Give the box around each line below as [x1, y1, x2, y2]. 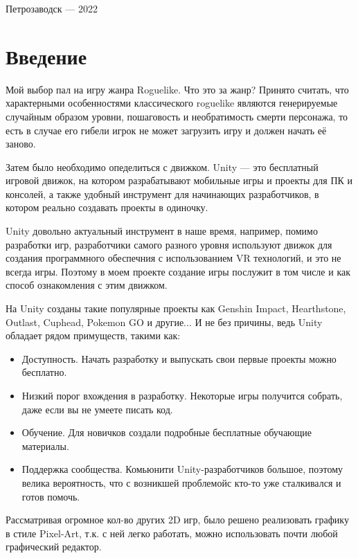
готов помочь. [21, 489, 80, 503]
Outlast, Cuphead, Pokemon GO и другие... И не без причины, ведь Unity [6, 314, 323, 329]
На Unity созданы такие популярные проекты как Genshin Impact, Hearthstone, [6, 301, 346, 316]
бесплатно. [21, 365, 67, 379]
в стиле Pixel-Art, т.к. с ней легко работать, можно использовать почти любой [6, 525, 338, 540]
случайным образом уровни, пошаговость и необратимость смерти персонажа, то [6, 109, 348, 123]
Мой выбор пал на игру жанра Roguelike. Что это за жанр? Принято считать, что [6, 82, 349, 96]
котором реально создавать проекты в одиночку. [6, 200, 208, 215]
